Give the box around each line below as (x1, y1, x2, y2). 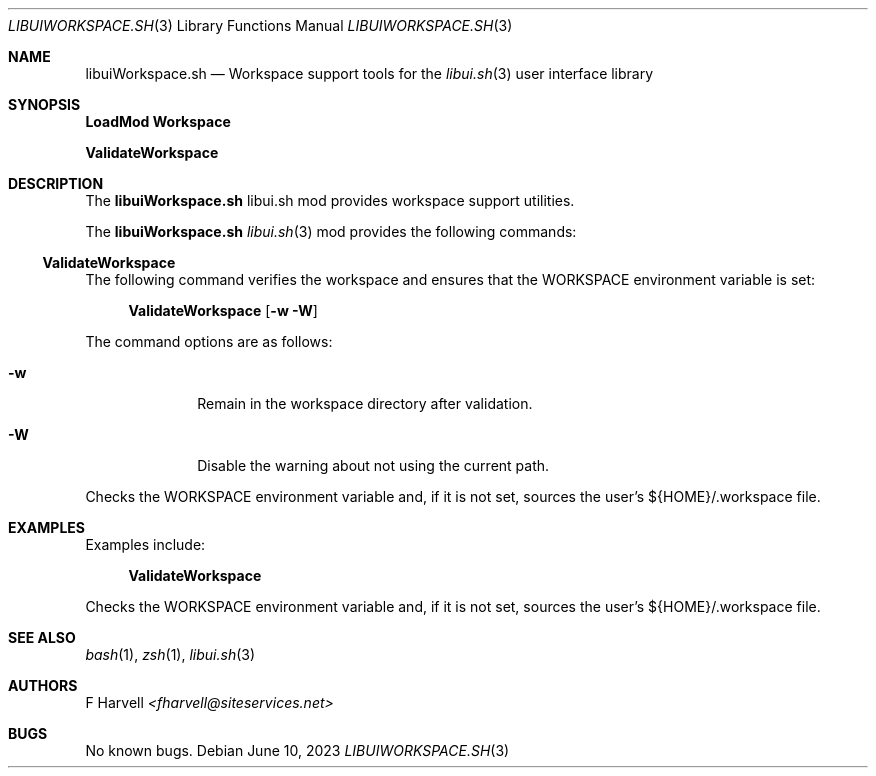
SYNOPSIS (8, 96, 81, 113)
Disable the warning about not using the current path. (197, 457, 550, 474)
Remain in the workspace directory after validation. (197, 395, 533, 412)
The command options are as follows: (85, 333, 333, 350)
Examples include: (85, 536, 206, 553)
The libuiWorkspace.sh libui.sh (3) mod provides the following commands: (85, 223, 577, 240)
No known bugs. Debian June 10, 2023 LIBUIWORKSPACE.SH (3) (85, 742, 510, 759)
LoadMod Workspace (85, 113, 231, 130)
